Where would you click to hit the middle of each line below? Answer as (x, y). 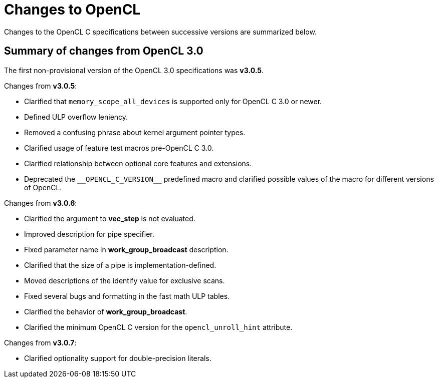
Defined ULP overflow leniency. (76, 117)
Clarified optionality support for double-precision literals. (118, 358)
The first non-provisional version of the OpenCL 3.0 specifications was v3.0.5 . (134, 70)
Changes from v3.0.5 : (41, 86)
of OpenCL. (43, 187)
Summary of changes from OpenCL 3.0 (104, 51)
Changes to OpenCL (72, 10)
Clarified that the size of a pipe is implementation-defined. (120, 265)
